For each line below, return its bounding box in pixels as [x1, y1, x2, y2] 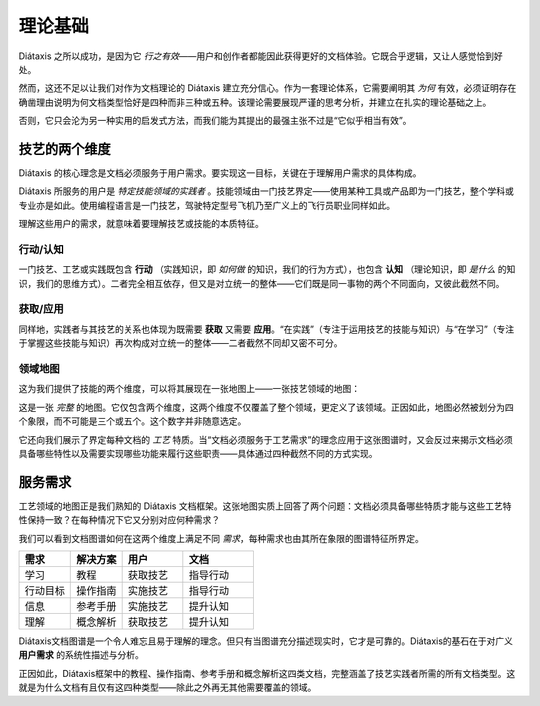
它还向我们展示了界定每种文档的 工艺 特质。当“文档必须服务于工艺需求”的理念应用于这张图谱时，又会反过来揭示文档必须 [18, 433, 514, 445]
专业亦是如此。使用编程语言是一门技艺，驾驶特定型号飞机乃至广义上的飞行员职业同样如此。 [18, 199, 395, 211]
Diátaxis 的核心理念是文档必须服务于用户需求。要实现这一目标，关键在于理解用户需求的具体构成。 [18, 167, 422, 179]
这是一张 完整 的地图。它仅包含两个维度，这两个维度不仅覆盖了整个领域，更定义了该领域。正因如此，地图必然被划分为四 [18, 401, 514, 413]
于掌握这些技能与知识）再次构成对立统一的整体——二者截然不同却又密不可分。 [18, 337, 343, 349]
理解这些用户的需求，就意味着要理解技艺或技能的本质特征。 [18, 218, 264, 230]
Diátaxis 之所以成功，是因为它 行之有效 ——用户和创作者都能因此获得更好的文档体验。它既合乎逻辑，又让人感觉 [18, 50, 477, 62]
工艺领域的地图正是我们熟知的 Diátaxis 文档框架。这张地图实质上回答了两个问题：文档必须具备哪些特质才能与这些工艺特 [18, 500, 512, 512]
